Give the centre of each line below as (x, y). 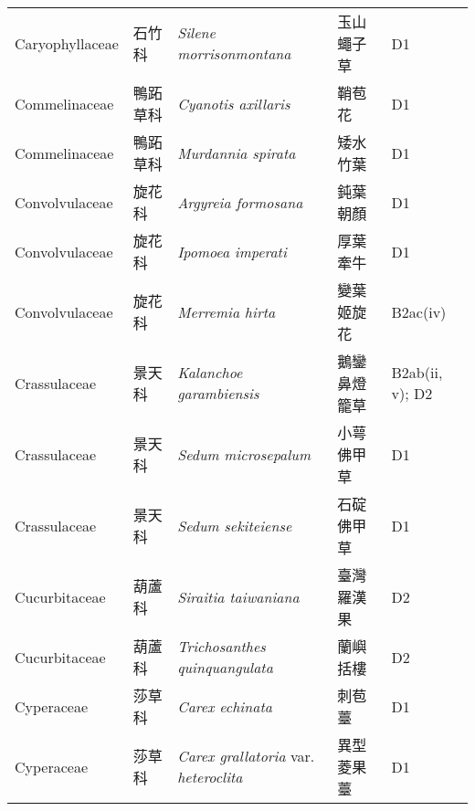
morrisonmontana (234, 53)
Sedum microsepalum (244, 454)
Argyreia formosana (240, 202)
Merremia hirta (227, 311)
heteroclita (210, 777)
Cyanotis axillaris (234, 103)
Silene (196, 32)
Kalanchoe (210, 372)
